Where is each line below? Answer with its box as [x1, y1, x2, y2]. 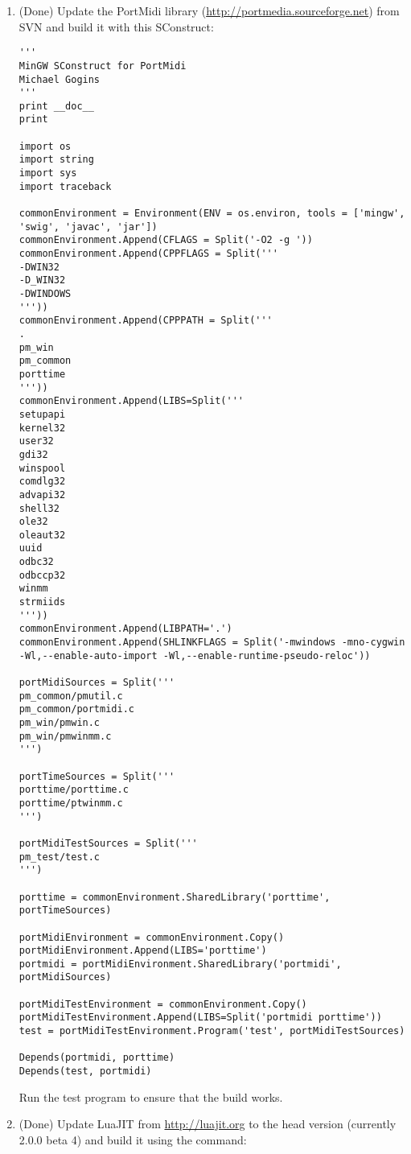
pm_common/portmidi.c [18, 703, 134, 715]
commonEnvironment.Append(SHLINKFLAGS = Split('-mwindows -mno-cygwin [18, 637, 405, 649]
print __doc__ [18, 100, 94, 112]
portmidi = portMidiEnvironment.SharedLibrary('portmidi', [18, 958, 342, 970]
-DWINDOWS [18, 288, 72, 299]
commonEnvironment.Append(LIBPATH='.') [18, 623, 232, 635]
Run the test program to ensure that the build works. [18, 1088, 283, 1105]
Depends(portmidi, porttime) [18, 1052, 175, 1064]
